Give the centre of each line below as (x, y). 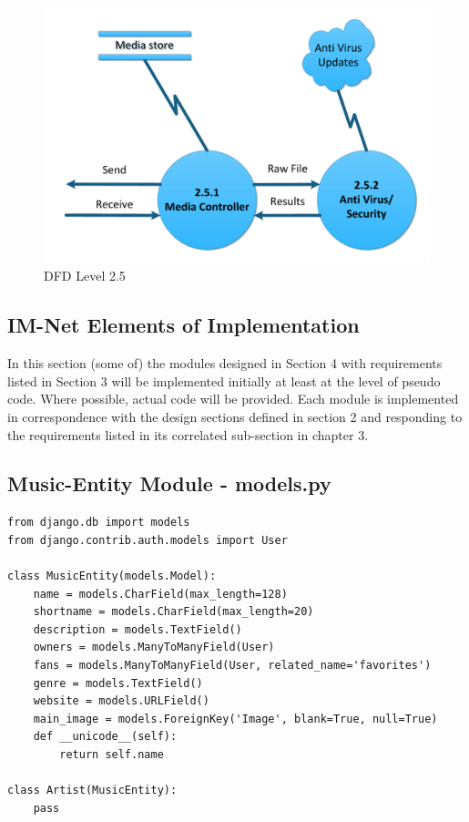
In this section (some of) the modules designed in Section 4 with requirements (225, 363)
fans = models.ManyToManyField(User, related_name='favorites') (232, 666)
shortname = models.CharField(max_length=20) (173, 612)
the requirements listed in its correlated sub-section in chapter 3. (188, 434)
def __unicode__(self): (105, 737)
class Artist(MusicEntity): (92, 791)
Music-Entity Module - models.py (169, 483)
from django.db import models (99, 523)
